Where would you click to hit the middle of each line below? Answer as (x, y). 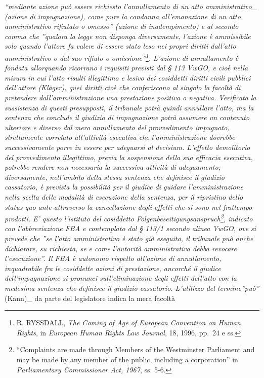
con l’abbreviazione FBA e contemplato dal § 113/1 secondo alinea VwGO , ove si (130, 228)
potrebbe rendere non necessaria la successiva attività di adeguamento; (113, 167)
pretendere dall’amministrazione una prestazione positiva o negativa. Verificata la (130, 97)
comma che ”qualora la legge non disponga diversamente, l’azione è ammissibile (128, 36)
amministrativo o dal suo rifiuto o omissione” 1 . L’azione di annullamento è (122, 57)
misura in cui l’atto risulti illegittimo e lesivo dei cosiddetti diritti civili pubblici (128, 77)
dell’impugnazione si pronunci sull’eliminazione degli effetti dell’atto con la (121, 278)
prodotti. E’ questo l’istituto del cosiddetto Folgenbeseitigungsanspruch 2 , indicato (129, 218)
